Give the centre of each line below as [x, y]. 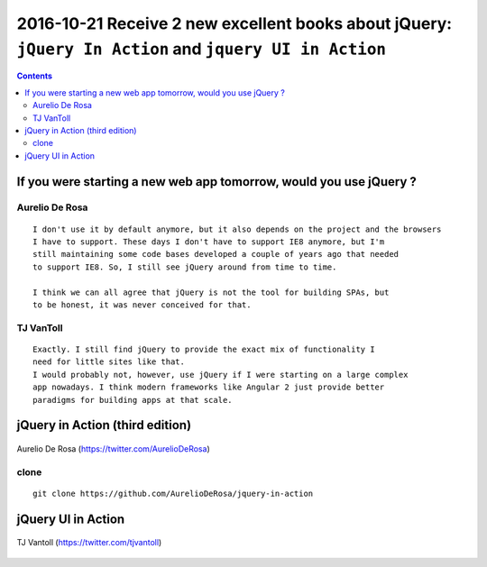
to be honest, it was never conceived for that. [142, 305]
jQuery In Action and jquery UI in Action [202, 49]
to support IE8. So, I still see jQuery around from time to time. [185, 267]
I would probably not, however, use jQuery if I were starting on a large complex [221, 375]
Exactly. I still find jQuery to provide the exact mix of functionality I [204, 349]
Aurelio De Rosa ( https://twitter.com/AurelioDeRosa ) [114, 448]
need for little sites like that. [109, 362]
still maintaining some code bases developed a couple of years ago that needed [216, 254]
